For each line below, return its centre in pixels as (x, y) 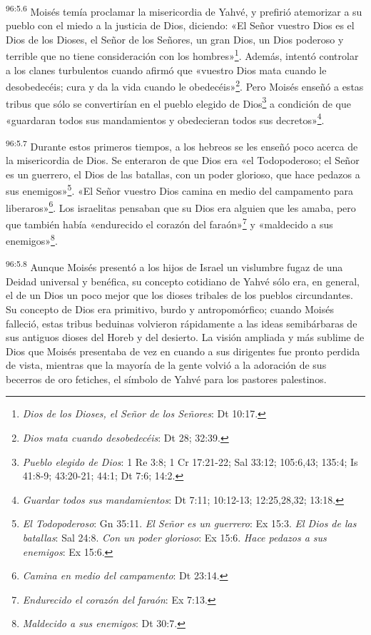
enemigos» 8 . (32, 239)
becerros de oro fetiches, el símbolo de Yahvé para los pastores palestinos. (166, 379)
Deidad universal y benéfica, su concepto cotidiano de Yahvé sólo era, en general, (183, 281)
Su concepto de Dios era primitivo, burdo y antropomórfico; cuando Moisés (170, 309)
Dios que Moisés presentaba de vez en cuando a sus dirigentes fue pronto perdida (183, 351)
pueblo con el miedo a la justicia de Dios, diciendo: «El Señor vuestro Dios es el (180, 25)
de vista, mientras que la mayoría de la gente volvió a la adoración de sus (166, 365)
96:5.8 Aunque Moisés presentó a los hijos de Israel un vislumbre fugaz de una (174, 266)
